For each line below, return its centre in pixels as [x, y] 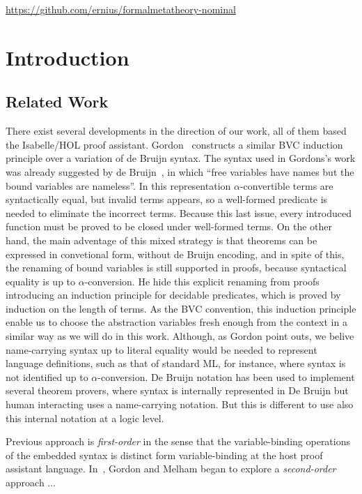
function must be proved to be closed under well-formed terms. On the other [169, 226]
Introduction [68, 57]
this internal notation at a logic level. [85, 418]
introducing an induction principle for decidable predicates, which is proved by [173, 295]
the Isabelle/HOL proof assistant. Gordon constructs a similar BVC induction [174, 144]
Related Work [57, 102]
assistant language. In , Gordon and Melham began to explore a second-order [171, 469]
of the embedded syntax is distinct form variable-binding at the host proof [164, 455]
